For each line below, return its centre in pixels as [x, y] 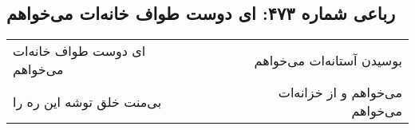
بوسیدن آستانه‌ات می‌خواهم [328, 60]
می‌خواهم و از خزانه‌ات [340, 93]
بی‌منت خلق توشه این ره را [87, 101]
